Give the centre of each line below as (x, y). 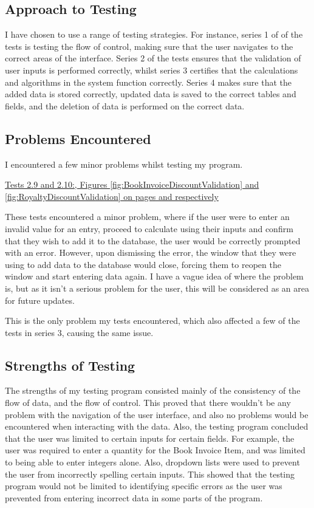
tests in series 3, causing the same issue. (79, 332)
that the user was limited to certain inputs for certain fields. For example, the (150, 438)
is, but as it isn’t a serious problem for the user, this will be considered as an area (157, 288)
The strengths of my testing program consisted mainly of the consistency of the (153, 390)
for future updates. (40, 300)
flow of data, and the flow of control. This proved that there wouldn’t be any (148, 403)
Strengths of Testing (70, 365)
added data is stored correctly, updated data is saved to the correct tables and (151, 94)
